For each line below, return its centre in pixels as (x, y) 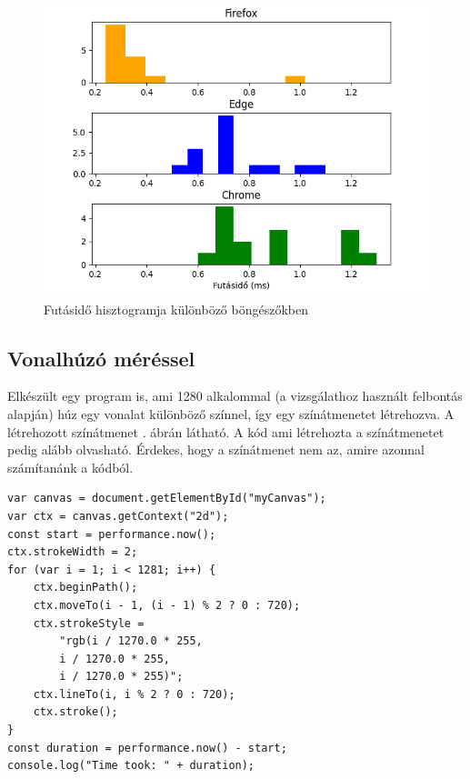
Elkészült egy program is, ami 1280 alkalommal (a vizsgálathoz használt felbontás (235, 396)
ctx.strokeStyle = (89, 623)
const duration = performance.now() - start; (147, 748)
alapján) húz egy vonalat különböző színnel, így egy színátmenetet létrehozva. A (231, 413)
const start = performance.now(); (112, 534)
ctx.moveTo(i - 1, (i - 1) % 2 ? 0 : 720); (167, 605)
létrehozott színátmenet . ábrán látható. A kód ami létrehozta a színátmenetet (226, 431)
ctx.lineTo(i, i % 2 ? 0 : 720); (134, 694)
